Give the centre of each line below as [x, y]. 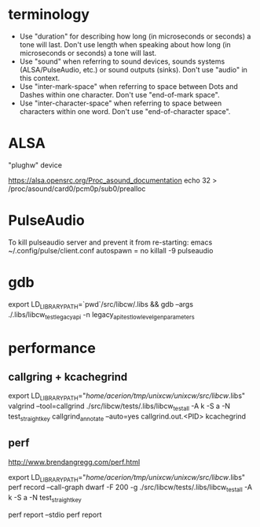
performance [52, 348]
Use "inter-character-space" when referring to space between [121, 103]
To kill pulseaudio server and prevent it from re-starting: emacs [110, 242]
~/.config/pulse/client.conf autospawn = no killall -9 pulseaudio [111, 250]
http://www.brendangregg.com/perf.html [74, 462]
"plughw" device [35, 165]
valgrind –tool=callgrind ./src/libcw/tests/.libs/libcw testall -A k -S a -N [119, 407]
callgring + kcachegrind [68, 376]
